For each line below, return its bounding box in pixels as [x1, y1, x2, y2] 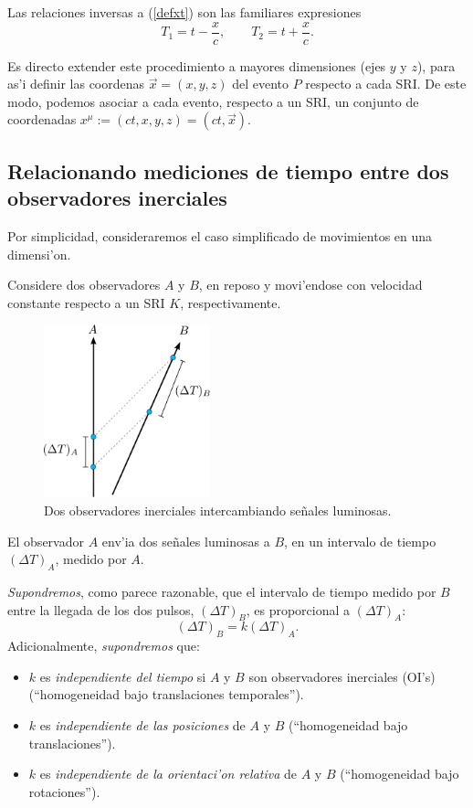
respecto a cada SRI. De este [305, 74, 467, 93]
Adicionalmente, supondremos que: [7, 636, 200, 655]
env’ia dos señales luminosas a [101, 531, 270, 550]
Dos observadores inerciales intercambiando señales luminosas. [44, 500, 392, 519]
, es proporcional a [246, 600, 351, 619]
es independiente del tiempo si [39, 666, 206, 686]
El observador [7, 531, 84, 550]
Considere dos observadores [7, 275, 161, 294]
